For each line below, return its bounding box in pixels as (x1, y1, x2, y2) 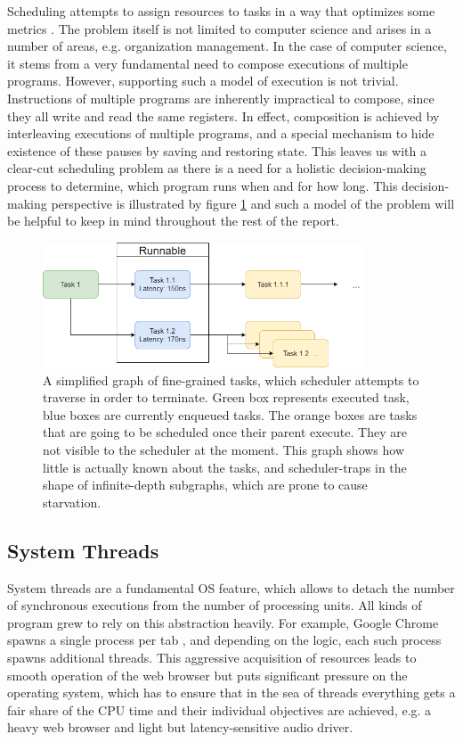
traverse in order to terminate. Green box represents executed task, (43, 388, 410, 407)
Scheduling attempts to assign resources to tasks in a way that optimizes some (7, 2, 435, 20)
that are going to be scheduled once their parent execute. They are (43, 423, 407, 441)
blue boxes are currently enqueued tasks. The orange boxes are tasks (43, 405, 418, 424)
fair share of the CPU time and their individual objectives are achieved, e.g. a (7, 700, 432, 719)
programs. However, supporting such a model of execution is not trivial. (7, 71, 399, 90)
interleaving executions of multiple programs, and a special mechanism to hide (7, 124, 435, 143)
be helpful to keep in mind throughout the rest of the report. (7, 211, 339, 230)
